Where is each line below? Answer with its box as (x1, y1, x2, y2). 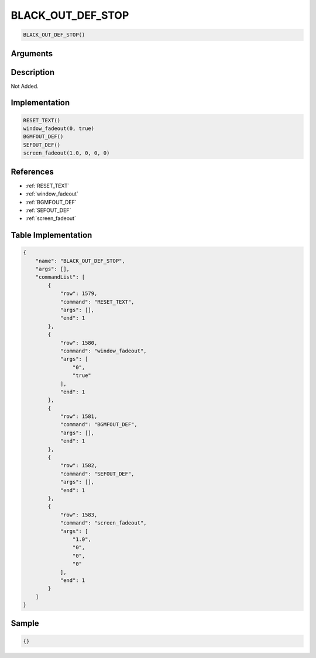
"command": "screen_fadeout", (60, 520, 147, 526)
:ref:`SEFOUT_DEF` (25, 207, 71, 214)
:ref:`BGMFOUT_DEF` (25, 198, 77, 205)
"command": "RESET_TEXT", (60, 299, 135, 305)
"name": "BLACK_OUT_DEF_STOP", (35, 258, 125, 264)
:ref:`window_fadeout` (25, 190, 78, 197)
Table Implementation (11, 230, 92, 240)
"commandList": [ (35, 274, 85, 280)
